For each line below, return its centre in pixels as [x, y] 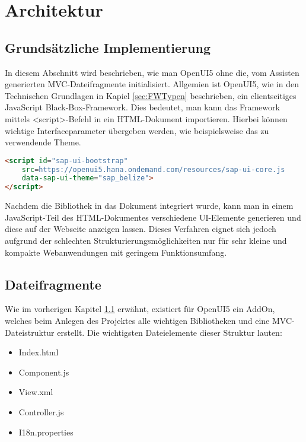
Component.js [44, 372]
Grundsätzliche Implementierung [108, 47]
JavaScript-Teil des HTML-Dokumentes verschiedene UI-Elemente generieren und [153, 217]
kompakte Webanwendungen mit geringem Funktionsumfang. [116, 252]
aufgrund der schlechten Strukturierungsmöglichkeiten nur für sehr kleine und [146, 241]
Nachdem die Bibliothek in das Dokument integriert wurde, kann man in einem [149, 206]
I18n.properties [46, 432]
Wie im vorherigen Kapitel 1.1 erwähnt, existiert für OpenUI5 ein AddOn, [140, 309]
